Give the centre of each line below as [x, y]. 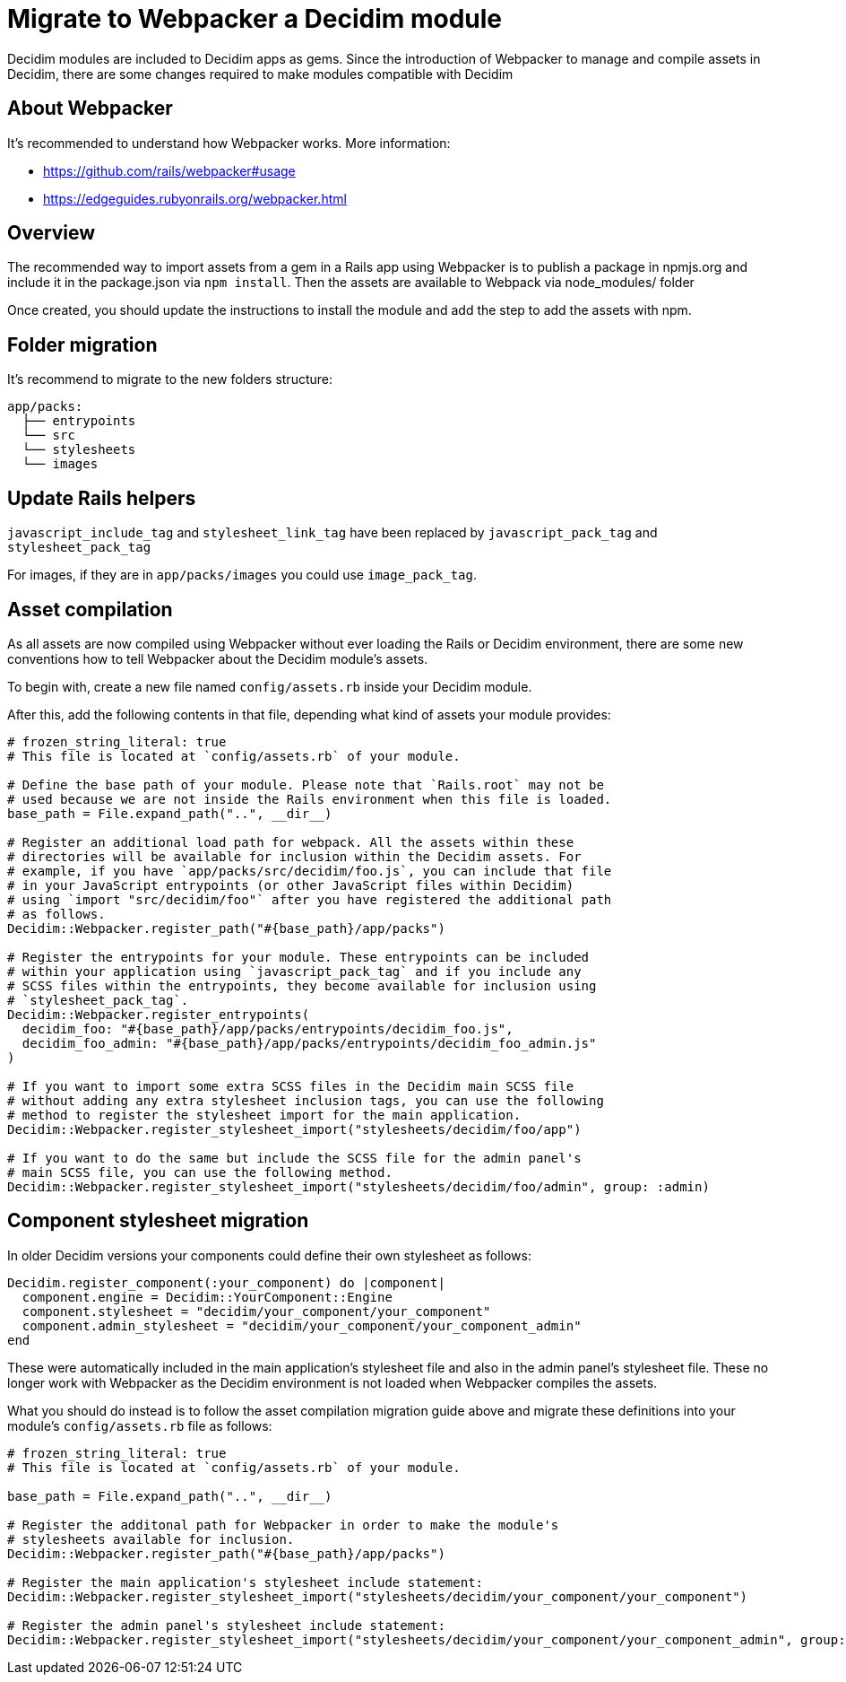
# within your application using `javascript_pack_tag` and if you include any [294, 971]
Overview [52, 233]
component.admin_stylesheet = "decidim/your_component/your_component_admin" [302, 1325]
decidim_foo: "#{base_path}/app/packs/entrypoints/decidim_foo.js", [268, 1028]
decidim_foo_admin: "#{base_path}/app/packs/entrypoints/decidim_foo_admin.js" [309, 1043]
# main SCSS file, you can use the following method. [200, 1172]
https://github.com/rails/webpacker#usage [169, 170]
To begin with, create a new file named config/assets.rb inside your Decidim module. [270, 686]
